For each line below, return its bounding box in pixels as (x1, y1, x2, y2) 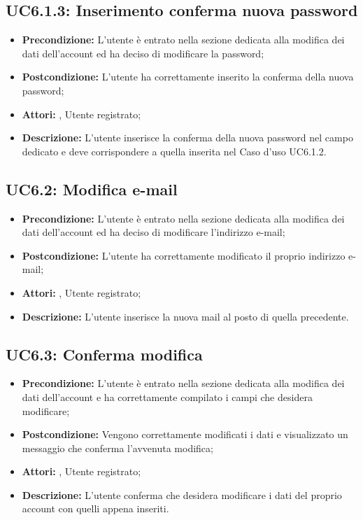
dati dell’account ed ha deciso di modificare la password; (22, 45, 264, 60)
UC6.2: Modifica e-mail (6, 178, 178, 199)
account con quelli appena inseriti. (22, 501, 169, 516)
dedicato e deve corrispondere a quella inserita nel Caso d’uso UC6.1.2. (22, 143, 327, 158)
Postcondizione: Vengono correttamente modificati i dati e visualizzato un (22, 427, 348, 442)
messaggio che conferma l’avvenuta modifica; (22, 440, 213, 455)
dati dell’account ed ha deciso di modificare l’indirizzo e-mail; (22, 225, 285, 239)
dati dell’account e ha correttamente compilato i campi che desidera (22, 389, 313, 404)
